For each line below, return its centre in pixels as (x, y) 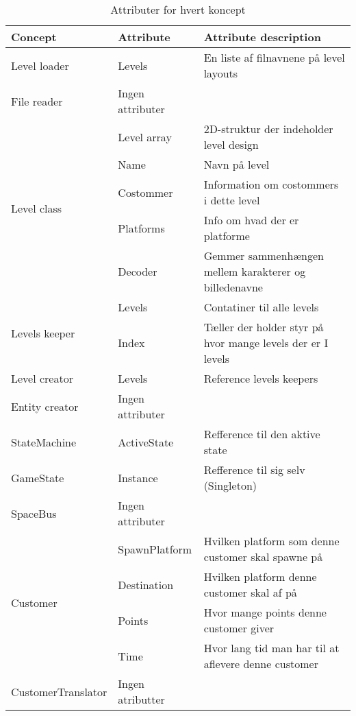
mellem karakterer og (255, 271)
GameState (38, 477)
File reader (37, 101)
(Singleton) (230, 485)
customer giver (239, 628)
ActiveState (146, 442)
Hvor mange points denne (265, 612)
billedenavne (233, 287)
